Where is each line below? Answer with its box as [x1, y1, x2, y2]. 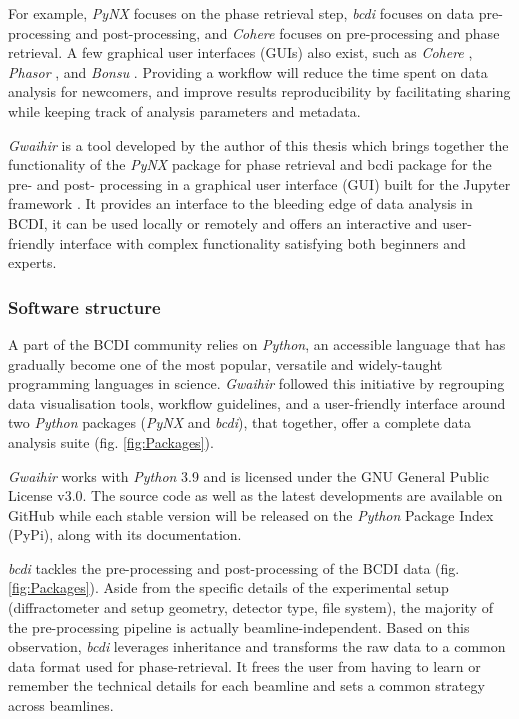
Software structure [8, 294, 161, 319]
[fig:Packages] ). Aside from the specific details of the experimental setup [8, 577, 449, 598]
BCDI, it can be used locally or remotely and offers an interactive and [8, 212, 438, 233]
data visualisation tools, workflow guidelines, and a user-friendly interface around [8, 392, 506, 413]
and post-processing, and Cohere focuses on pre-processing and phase [75, 22, 500, 43]
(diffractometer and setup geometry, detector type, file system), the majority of [8, 597, 493, 618]
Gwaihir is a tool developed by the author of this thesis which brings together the [8, 134, 509, 155]
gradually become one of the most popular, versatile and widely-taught [8, 353, 443, 374]
